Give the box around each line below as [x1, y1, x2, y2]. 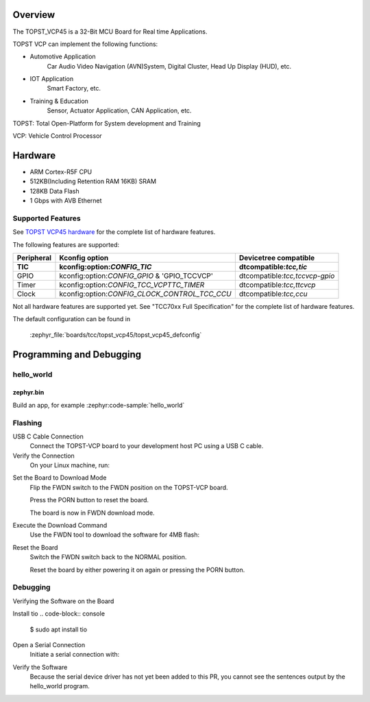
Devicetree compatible [238, 253, 315, 263]
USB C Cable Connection [12, 432, 84, 441]
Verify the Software [12, 663, 68, 671]
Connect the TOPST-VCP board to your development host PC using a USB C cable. [29, 442, 264, 450]
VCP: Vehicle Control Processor [12, 132, 102, 140]
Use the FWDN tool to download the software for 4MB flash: [29, 530, 200, 539]
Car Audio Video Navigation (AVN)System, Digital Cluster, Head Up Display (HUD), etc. [47, 62, 291, 70]
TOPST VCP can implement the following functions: [12, 40, 158, 48]
